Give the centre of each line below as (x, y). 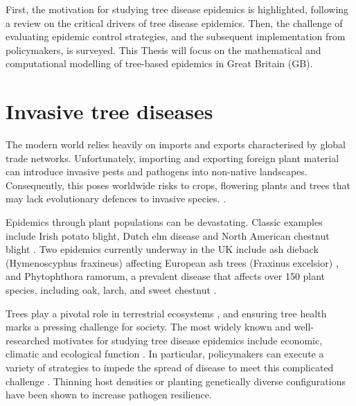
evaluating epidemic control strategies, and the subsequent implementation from (176, 36)
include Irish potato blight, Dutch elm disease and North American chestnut (168, 235)
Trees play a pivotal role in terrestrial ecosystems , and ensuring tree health (166, 313)
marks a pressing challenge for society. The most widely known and (148, 327)
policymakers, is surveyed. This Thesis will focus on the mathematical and (163, 50)
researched (28, 340)
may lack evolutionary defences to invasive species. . (116, 198)
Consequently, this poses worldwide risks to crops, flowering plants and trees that (178, 185)
